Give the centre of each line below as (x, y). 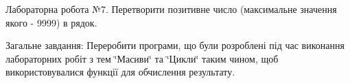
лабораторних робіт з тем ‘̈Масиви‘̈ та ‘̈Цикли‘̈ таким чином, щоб (142, 58)
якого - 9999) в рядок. (51, 22)
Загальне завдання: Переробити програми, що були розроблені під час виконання (175, 45)
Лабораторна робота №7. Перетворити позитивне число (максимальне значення (171, 9)
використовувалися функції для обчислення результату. (120, 72)
